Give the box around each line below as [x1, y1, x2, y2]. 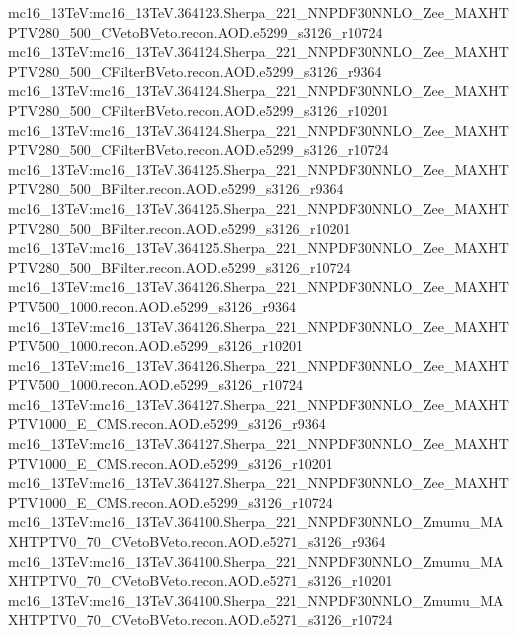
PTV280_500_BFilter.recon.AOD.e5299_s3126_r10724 [8, 256, 351, 277]
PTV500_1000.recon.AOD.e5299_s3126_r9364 [8, 295, 296, 316]
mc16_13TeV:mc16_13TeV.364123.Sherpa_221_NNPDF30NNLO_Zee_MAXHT [8, 2, 509, 22]
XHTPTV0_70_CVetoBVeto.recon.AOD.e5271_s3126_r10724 [8, 609, 393, 630]
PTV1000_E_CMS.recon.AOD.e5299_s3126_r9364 [8, 413, 326, 434]
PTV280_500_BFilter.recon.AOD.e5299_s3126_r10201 [8, 217, 351, 238]
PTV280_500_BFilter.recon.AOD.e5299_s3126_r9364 [8, 178, 344, 199]
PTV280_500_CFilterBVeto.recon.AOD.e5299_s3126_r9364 [8, 60, 382, 81]
